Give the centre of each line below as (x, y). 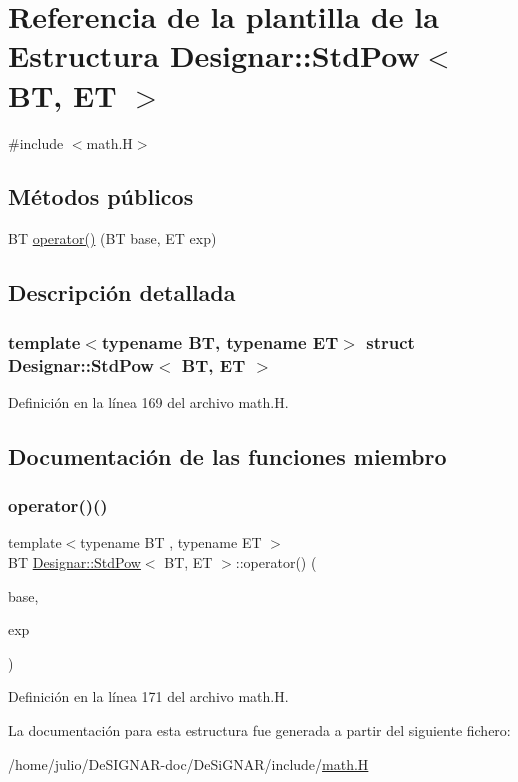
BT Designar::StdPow (74, 562)
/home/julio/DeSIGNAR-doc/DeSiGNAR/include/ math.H (188, 763)
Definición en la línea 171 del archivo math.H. (148, 696)
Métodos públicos (101, 196)
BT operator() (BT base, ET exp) (112, 238)
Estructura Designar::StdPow (214, 55)
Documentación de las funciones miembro (227, 455)
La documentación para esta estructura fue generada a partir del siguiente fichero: (259, 729)
